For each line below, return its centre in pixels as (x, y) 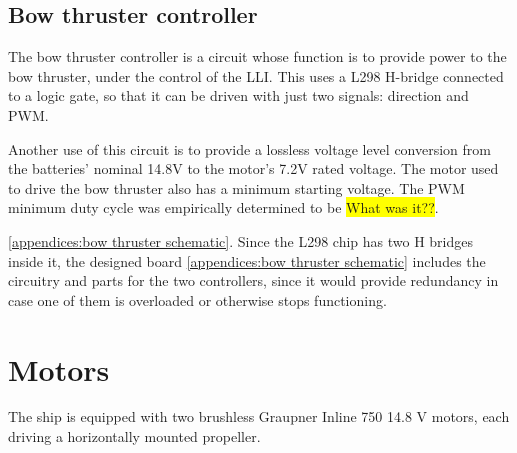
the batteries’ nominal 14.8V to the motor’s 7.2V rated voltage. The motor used (253, 168)
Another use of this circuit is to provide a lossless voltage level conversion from (249, 148)
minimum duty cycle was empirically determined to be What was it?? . (223, 207)
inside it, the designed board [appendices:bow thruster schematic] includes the (247, 260)
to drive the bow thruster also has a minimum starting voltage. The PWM (236, 187)
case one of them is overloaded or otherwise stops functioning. (197, 299)
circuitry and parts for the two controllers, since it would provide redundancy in (253, 280)
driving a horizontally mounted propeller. (134, 436)
